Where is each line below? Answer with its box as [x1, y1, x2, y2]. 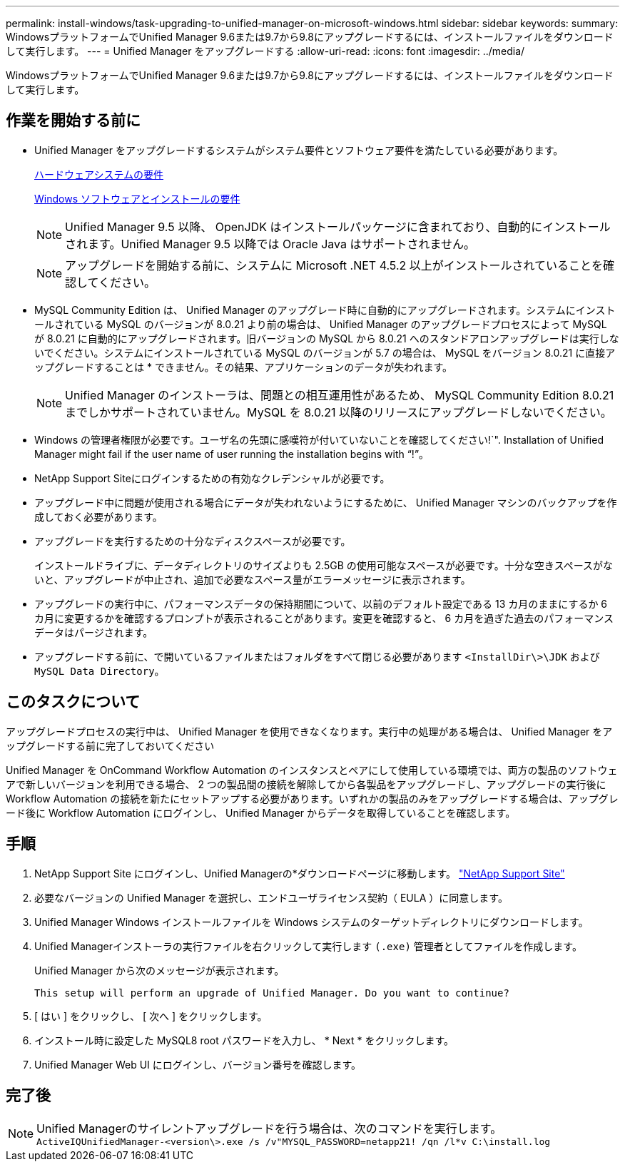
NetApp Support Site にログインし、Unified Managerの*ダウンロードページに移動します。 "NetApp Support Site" [34, 867, 565, 880]
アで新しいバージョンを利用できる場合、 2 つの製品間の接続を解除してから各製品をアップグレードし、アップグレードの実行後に [6, 778, 606, 790]
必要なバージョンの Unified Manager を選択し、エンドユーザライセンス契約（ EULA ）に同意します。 [34, 891, 508, 904]
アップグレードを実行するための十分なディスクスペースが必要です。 [34, 534, 351, 547]
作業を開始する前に [6, 111, 141, 130]
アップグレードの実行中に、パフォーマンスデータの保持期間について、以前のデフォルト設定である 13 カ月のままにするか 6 [34, 597, 608, 610]
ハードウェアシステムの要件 [34, 168, 164, 180]
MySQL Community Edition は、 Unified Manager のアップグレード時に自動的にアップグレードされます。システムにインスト [34, 303, 616, 316]
